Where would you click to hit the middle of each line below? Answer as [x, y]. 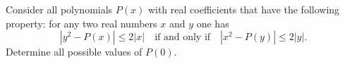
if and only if [183, 38]
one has [213, 23]
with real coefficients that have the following [244, 9]
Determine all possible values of [74, 52]
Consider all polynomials [59, 9]
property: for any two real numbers [81, 23]
